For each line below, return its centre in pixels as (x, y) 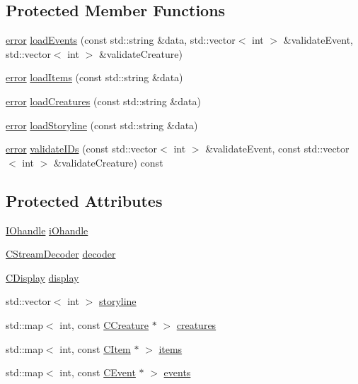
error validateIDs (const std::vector (82, 149)
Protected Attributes (84, 200)
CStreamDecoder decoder (61, 254)
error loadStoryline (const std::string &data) (102, 125)
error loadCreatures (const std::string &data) (103, 101)
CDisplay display (42, 277)
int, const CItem (95, 348)
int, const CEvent (98, 372)
